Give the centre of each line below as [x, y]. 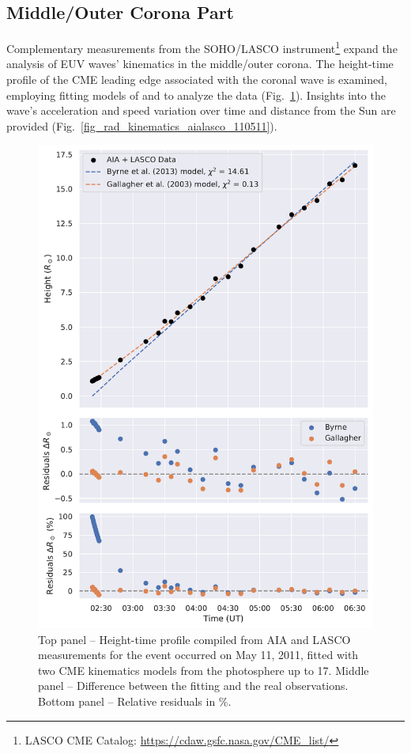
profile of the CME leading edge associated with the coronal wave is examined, [197, 80]
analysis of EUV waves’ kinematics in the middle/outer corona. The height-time [200, 64]
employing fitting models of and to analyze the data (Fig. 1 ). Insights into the [196, 95]
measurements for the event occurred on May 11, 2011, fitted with [198, 655]
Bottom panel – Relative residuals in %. [135, 701]
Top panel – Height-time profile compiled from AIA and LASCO [194, 639]
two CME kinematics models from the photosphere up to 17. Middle [204, 670]
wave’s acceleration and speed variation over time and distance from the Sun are [201, 110]
